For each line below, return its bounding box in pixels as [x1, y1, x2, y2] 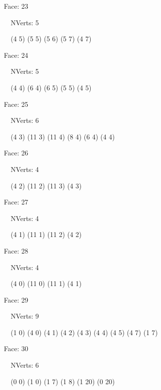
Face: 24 [4, 50, 28, 60]
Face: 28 [4, 245, 28, 255]
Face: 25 [4, 99, 28, 109]
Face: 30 [4, 343, 28, 354]
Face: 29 [4, 294, 28, 305]
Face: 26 [4, 148, 28, 158]
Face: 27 [4, 197, 28, 207]
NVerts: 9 [10, 311, 39, 321]
